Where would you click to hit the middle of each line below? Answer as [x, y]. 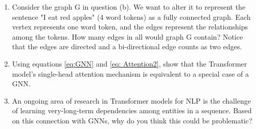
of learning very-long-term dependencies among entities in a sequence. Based [132, 110]
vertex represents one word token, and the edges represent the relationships [130, 27]
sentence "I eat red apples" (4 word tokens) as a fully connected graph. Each [131, 17]
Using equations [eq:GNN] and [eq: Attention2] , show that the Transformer [130, 63]
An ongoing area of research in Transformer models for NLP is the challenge [132, 100]
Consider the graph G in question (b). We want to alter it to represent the [129, 7]
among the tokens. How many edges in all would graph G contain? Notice [127, 36]
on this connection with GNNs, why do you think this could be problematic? [132, 120]
